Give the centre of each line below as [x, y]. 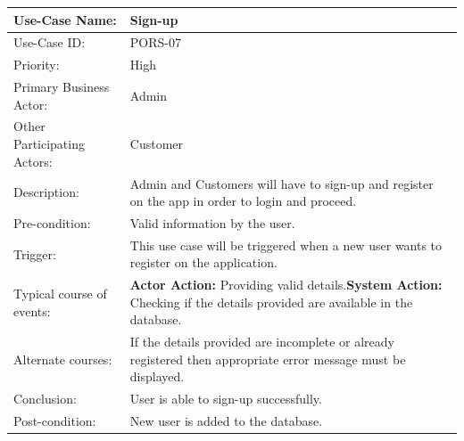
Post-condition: [55, 421]
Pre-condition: [52, 222]
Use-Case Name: [65, 19]
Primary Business [62, 87]
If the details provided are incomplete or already [262, 342]
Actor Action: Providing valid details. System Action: [286, 285]
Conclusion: [45, 399]
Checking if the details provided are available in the [271, 302]
